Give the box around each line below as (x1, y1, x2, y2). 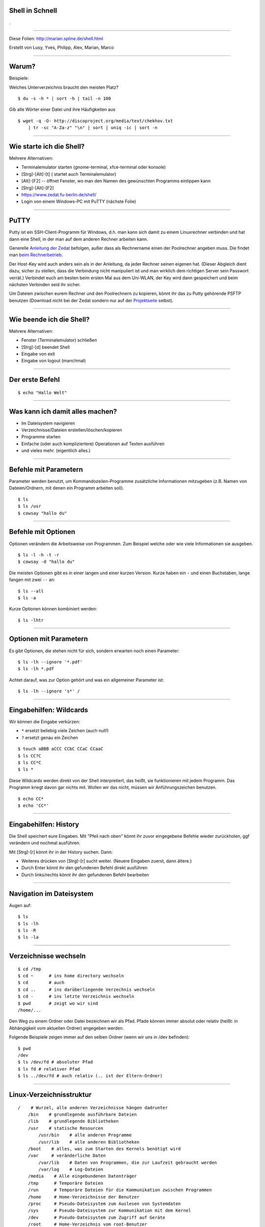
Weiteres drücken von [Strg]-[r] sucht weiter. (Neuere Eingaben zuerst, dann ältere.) (21, 858, 192, 864)
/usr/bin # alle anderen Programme (38, 1132, 132, 1138)
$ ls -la (18, 934, 39, 940)
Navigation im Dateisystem (9, 889, 94, 898)
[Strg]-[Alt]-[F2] (21, 185, 54, 191)
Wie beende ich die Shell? (9, 315, 90, 323)
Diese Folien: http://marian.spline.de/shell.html (9, 35, 103, 41)
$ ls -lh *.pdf (18, 666, 54, 672)
